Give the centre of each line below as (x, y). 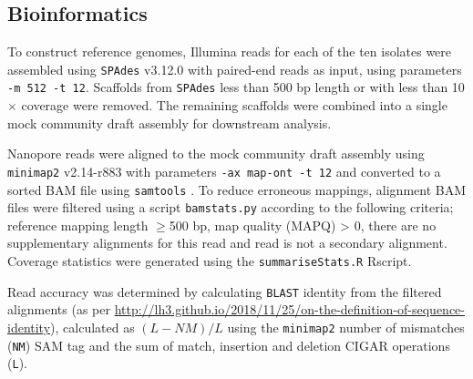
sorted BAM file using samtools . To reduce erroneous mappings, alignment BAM (237, 189)
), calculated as (93, 327)
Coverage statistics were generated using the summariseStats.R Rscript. (210, 261)
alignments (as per (59, 309)
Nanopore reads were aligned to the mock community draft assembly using (216, 154)
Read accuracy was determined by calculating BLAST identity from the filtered (225, 291)
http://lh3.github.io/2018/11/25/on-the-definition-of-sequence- (289, 309)
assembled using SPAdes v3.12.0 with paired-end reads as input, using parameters (235, 69)
